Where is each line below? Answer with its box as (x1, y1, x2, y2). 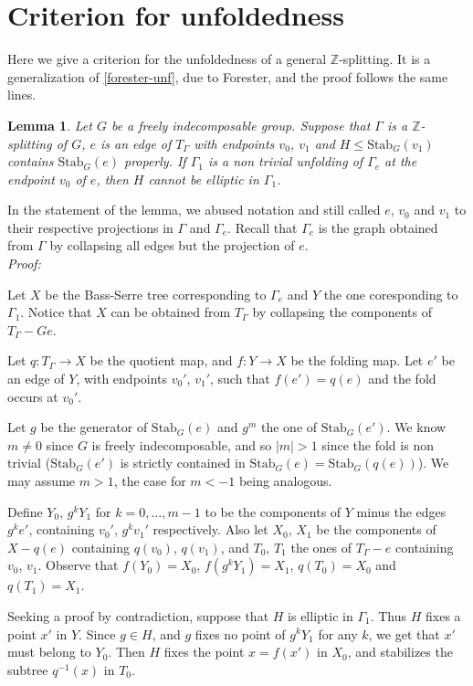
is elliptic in (288, 606, 353, 625)
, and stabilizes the (347, 642, 453, 661)
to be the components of (205, 501, 342, 521)
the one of (260, 417, 318, 437)
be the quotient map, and (89, 351, 233, 370)
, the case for (113, 471, 186, 490)
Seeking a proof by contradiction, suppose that (7, 606, 269, 625)
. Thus (370, 606, 407, 625)
